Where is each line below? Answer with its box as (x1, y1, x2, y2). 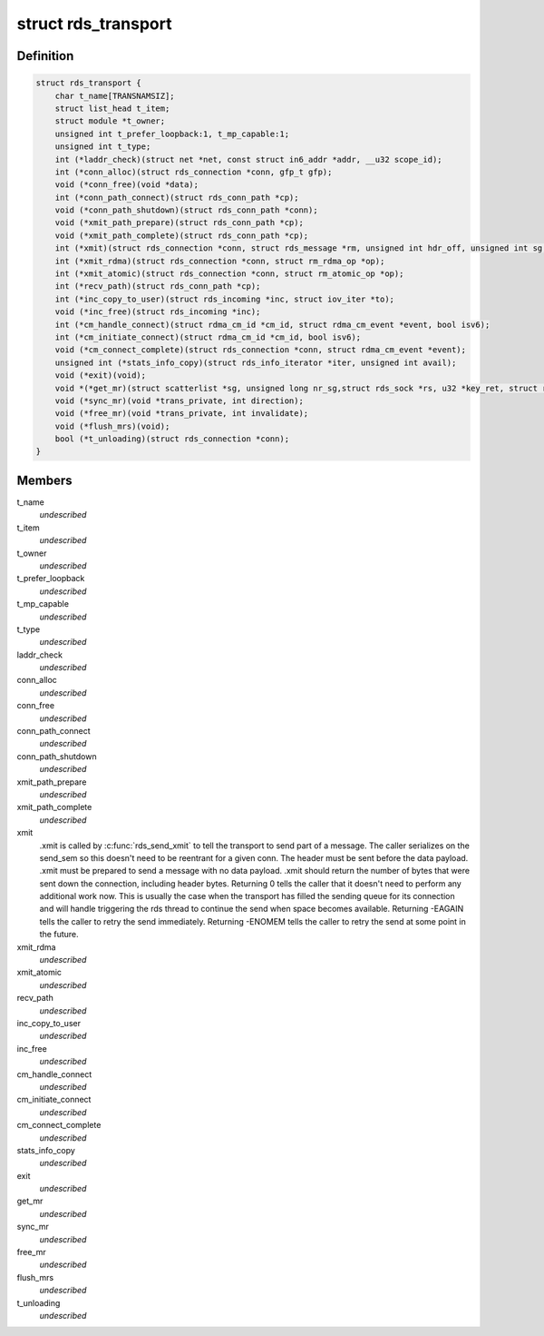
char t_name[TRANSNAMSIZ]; (54, 91, 176, 101)
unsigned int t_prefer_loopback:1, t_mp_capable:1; (54, 128, 290, 139)
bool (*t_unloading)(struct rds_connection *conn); (54, 434, 290, 444)
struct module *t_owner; (54, 116, 166, 126)
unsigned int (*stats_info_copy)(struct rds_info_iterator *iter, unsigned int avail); (54, 357, 457, 368)
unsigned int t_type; (54, 142, 151, 152)
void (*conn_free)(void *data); (54, 180, 199, 190)
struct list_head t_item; (54, 103, 170, 114)
